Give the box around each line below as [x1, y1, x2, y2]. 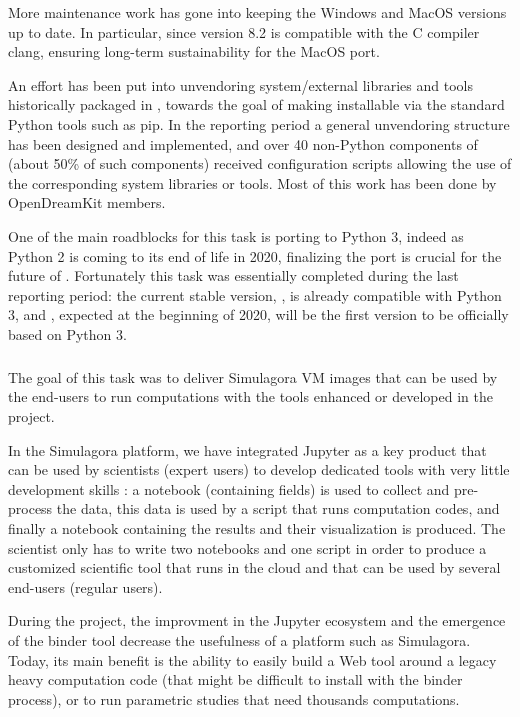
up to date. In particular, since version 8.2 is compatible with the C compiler [8, 21, 480, 42]
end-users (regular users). [8, 576, 163, 597]
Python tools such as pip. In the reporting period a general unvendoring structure [8, 113, 510, 134]
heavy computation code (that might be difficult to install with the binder [8, 669, 463, 690]
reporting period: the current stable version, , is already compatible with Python [8, 284, 502, 305]
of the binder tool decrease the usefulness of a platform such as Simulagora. [8, 630, 471, 650]
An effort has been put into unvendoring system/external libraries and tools [8, 74, 473, 95]
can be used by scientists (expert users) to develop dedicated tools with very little [8, 459, 510, 480]
